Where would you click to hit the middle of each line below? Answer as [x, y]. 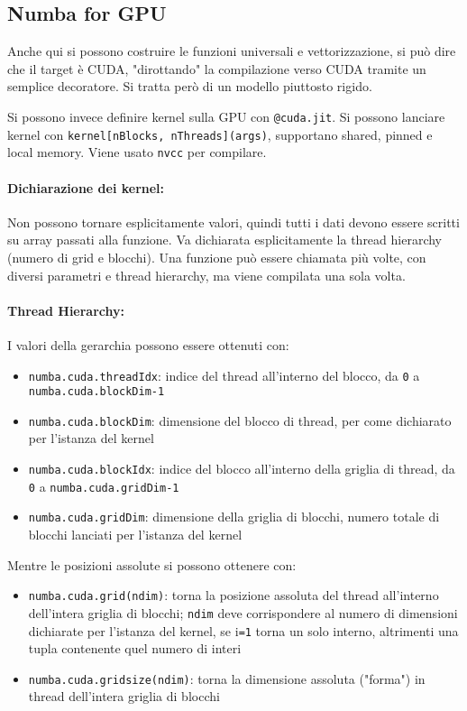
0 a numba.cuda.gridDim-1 [104, 486]
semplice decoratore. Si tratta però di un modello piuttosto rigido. [190, 86]
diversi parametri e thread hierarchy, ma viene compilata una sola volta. [206, 275]
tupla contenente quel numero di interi [135, 648]
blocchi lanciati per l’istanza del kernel [135, 535]
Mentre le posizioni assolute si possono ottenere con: [152, 564]
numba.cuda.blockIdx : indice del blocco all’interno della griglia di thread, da [242, 469]
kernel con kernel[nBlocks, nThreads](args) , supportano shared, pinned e [220, 134]
